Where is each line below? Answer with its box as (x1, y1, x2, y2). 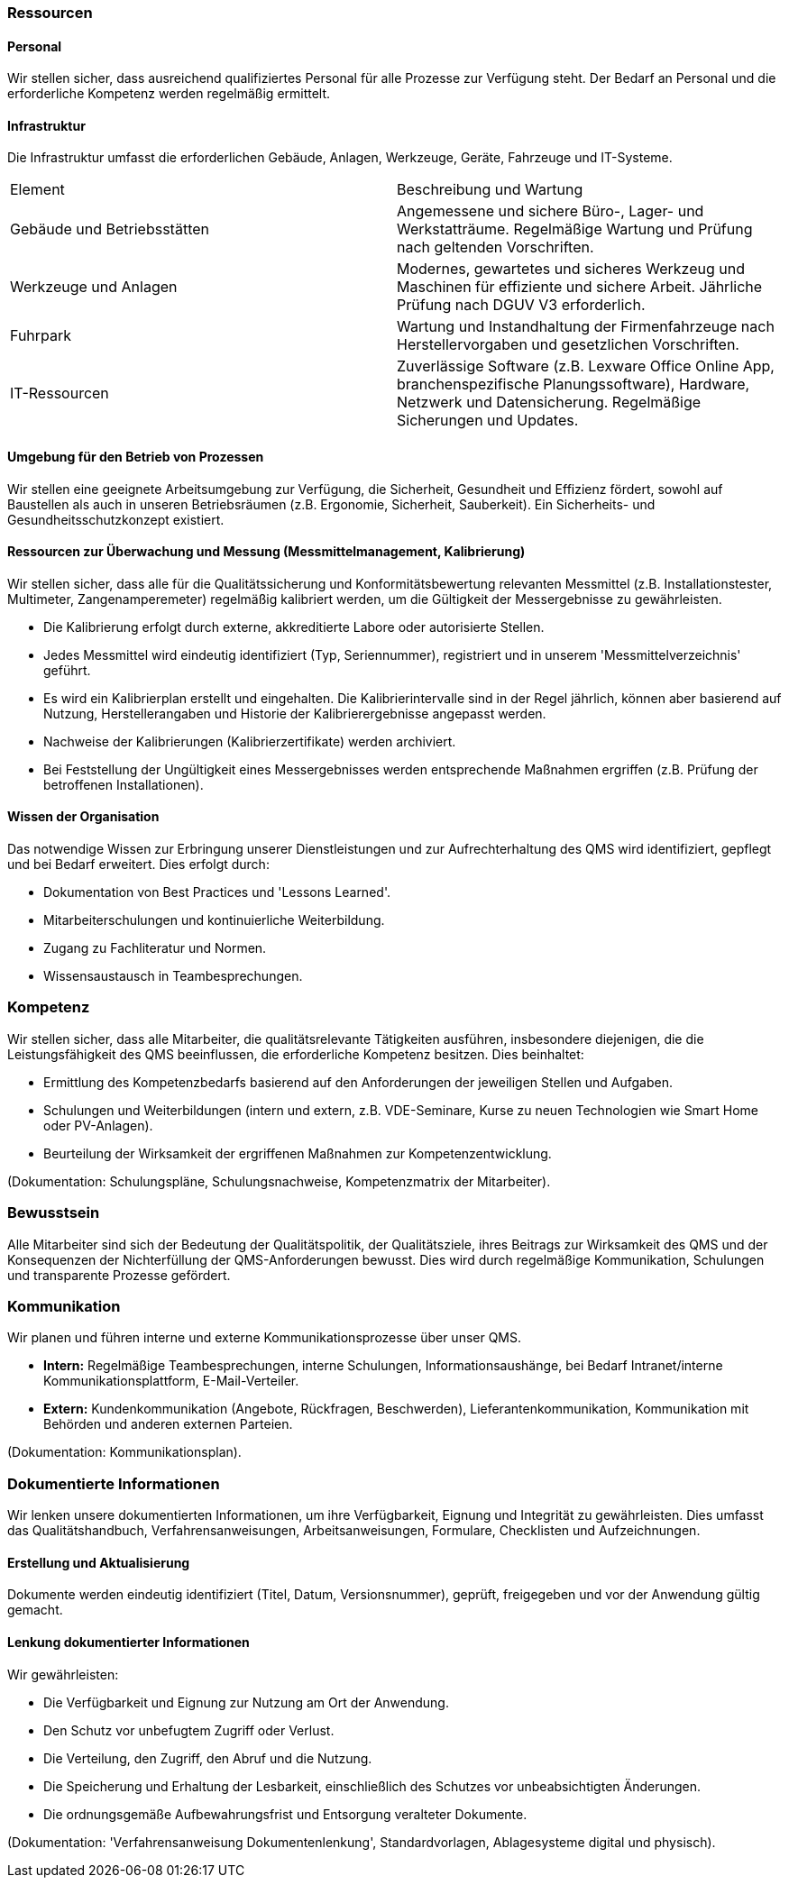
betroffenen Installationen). (43, 776, 204, 792)
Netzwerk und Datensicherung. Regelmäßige (397, 393, 702, 412)
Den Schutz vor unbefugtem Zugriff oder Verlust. (43, 1722, 335, 1738)
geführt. (43, 662, 91, 678)
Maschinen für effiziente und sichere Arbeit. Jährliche (397, 278, 763, 297)
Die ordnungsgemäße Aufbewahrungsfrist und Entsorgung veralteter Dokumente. (43, 1806, 528, 1822)
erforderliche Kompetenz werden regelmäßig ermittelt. (7, 86, 331, 102)
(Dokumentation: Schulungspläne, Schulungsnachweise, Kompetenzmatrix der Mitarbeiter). (7, 1173, 551, 1189)
